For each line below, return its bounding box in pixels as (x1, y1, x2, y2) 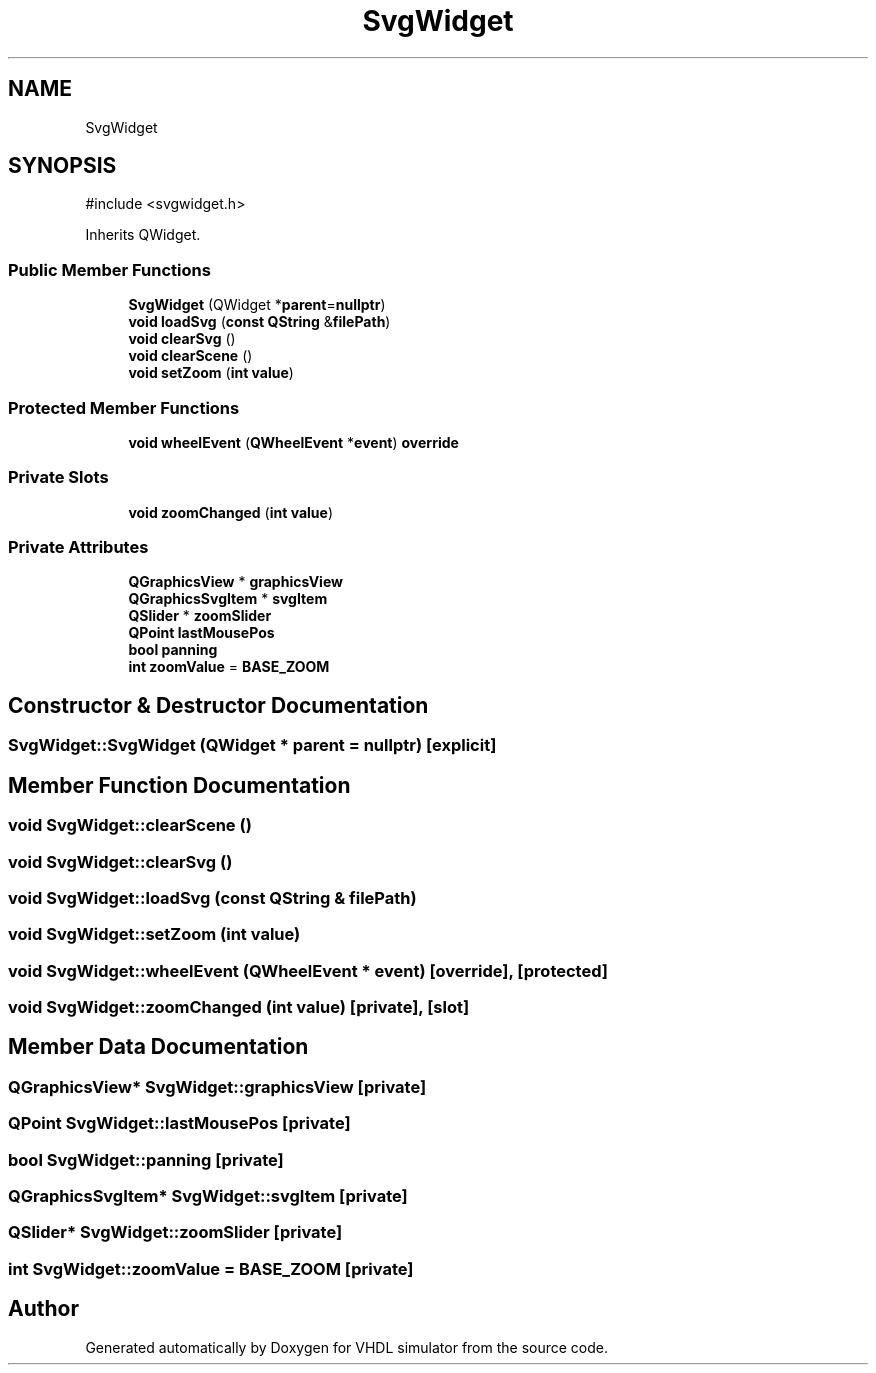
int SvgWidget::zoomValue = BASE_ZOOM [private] (8, 1258, 414, 1279)
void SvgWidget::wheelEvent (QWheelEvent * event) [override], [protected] (8, 960, 608, 981)
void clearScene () (128, 347, 253, 365)
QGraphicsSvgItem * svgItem (128, 590, 328, 608)
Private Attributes (8, 537, 149, 558)
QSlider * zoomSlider (128, 607, 272, 625)
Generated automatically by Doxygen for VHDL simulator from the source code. (85, 1338, 609, 1356)
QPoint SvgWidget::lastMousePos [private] (8, 1113, 351, 1134)
